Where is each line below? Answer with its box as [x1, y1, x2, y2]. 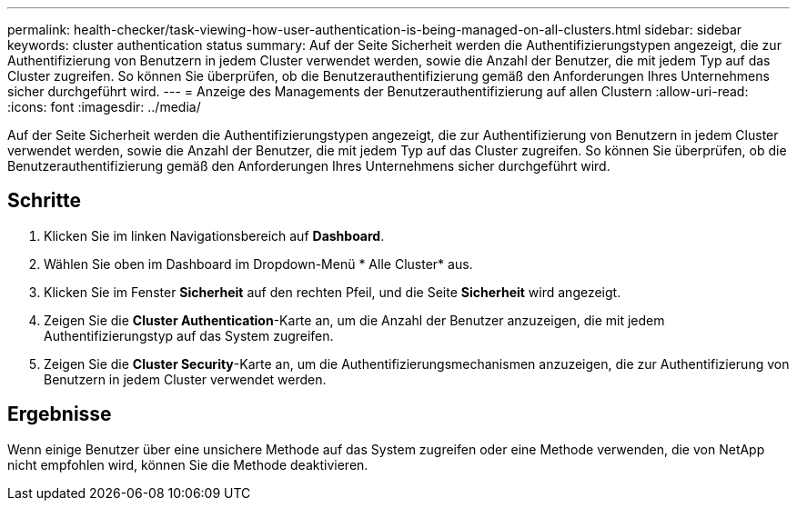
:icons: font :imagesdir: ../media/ [7, 99, 201, 115]
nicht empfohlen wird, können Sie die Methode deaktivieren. [7, 456, 368, 473]
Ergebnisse [7, 403, 112, 426]
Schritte [7, 189, 81, 213]
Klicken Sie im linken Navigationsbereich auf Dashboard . [44, 227, 385, 244]
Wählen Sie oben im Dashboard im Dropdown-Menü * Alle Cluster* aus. [44, 255, 473, 272]
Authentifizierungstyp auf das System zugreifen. [44, 327, 334, 344]
